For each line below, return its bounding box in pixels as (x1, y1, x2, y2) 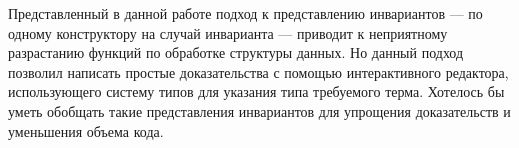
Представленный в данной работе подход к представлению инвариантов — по (8, 3, 483, 23)
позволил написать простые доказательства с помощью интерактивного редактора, (8, 61, 509, 82)
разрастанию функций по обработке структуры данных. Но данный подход (8, 42, 464, 63)
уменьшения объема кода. (8, 120, 164, 141)
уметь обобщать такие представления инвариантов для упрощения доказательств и (8, 100, 511, 121)
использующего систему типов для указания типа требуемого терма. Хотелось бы (8, 81, 505, 102)
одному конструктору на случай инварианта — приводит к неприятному (8, 22, 448, 43)
